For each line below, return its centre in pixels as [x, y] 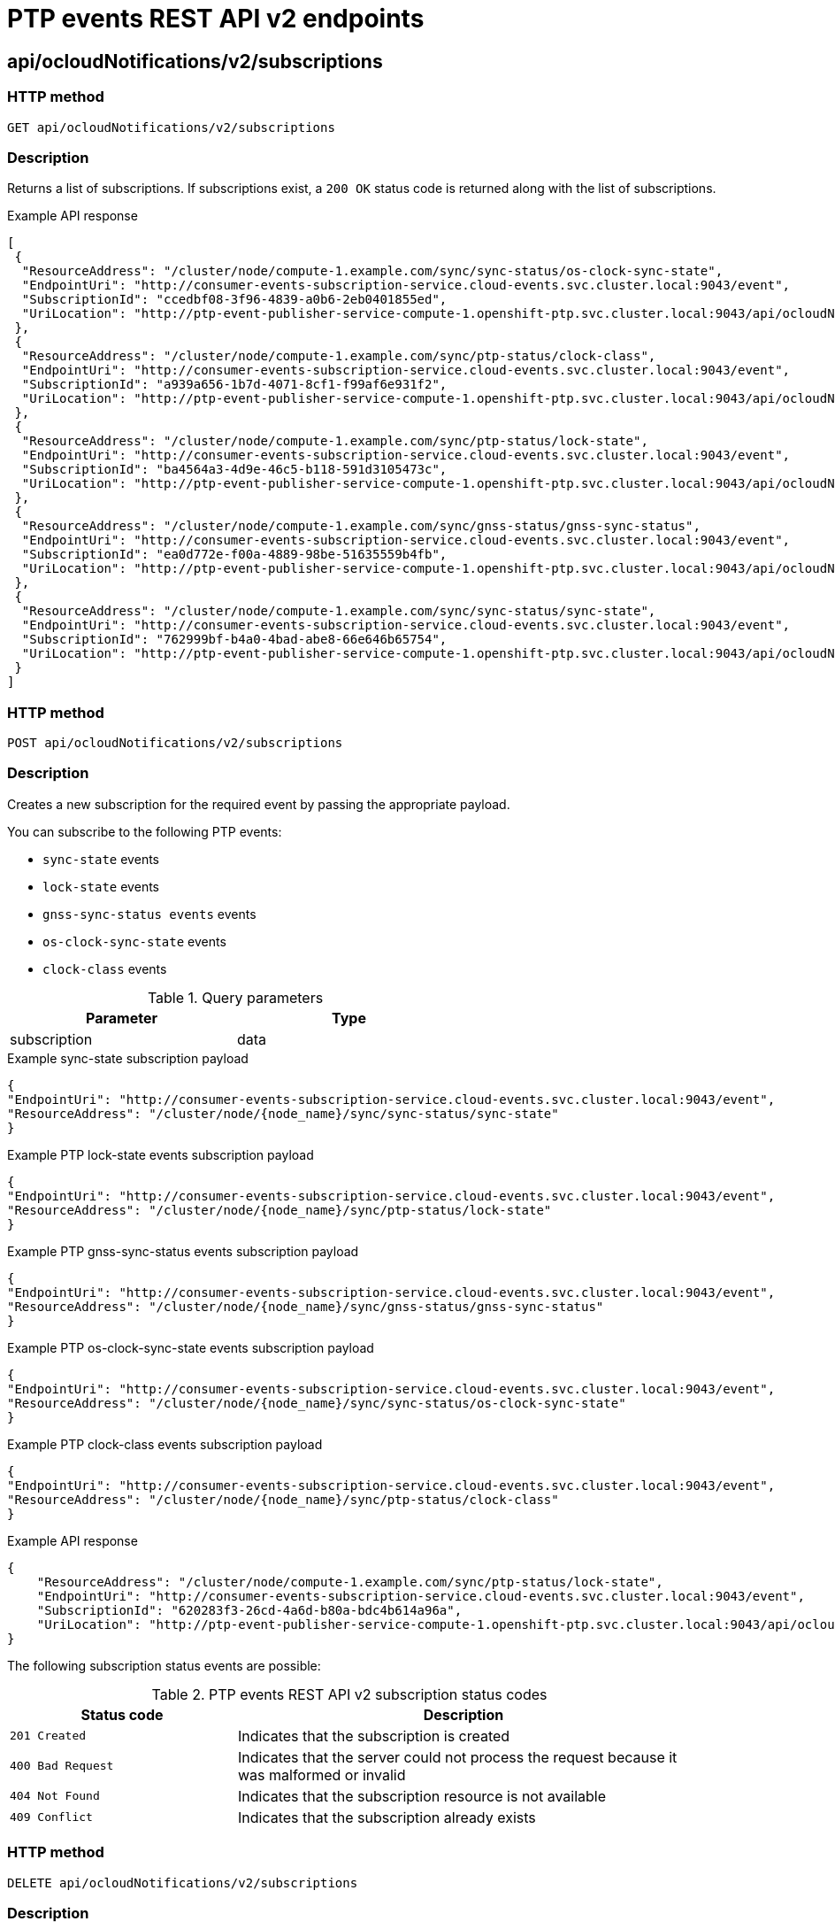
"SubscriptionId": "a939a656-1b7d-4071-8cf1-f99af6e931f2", [234, 385]
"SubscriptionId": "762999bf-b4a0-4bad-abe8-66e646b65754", [234, 640]
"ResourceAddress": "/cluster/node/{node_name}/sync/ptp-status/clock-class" [283, 1499]
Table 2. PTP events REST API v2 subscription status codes [349, 1694]
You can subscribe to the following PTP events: [145, 831]
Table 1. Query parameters [235, 997]
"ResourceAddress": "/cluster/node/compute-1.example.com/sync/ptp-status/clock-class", [339, 356]
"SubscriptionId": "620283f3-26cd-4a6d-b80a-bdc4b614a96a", [249, 1610]
